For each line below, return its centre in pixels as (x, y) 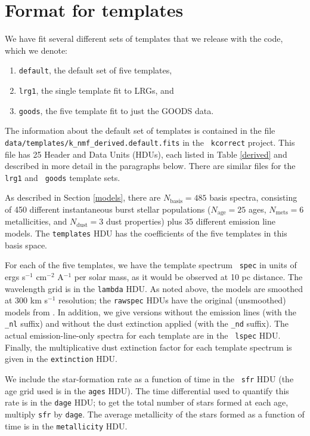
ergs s (15, 276)
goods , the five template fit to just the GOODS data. (116, 110)
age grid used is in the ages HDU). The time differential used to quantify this (147, 390)
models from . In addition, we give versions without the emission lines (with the (151, 311)
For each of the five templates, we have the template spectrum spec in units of (151, 265)
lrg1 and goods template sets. (63, 177)
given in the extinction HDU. (61, 359)
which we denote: (36, 50)
